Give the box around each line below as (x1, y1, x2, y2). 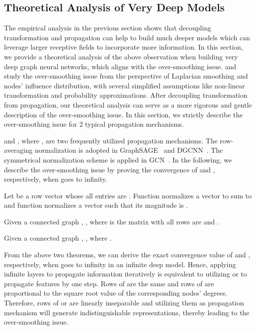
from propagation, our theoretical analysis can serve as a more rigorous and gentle (4, 99, 252, 110)
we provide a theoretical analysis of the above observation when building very (4, 51, 238, 61)
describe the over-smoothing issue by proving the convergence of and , (4, 164, 215, 174)
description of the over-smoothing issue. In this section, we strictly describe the (4, 109, 243, 119)
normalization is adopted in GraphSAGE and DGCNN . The (34, 145, 223, 155)
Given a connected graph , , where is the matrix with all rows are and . (4, 216, 219, 226)
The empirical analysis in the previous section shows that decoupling (4, 23, 211, 33)
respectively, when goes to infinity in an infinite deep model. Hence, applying (4, 259, 236, 269)
